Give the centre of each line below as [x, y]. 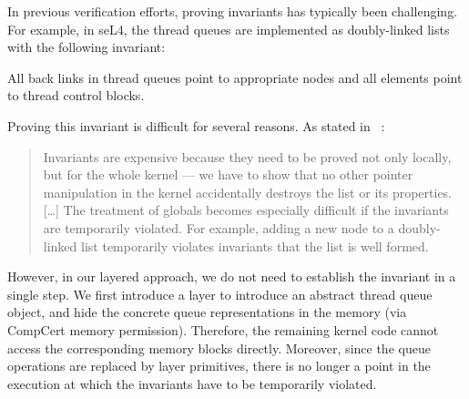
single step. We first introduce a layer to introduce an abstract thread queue [220, 294]
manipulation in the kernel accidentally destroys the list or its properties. [248, 192]
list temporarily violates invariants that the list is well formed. [255, 246]
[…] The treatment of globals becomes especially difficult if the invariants [246, 210]
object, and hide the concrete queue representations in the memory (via [207, 312]
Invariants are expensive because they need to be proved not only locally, [247, 156]
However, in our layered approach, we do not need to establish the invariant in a [232, 276]
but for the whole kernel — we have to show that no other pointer [228, 174]
